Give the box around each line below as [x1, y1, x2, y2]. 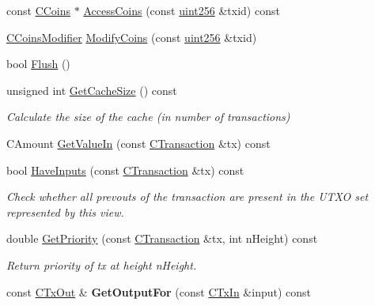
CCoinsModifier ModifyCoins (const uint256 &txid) [6, 28, 257, 45]
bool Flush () [6, 55, 70, 72]
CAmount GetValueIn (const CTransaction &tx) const [6, 134, 271, 151]
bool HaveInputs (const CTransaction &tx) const [6, 161, 244, 178]
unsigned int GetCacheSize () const [6, 81, 177, 98]
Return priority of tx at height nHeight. [6, 256, 197, 273]
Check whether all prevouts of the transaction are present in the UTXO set [6, 188, 369, 205]
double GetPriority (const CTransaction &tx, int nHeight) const [6, 230, 318, 247]
